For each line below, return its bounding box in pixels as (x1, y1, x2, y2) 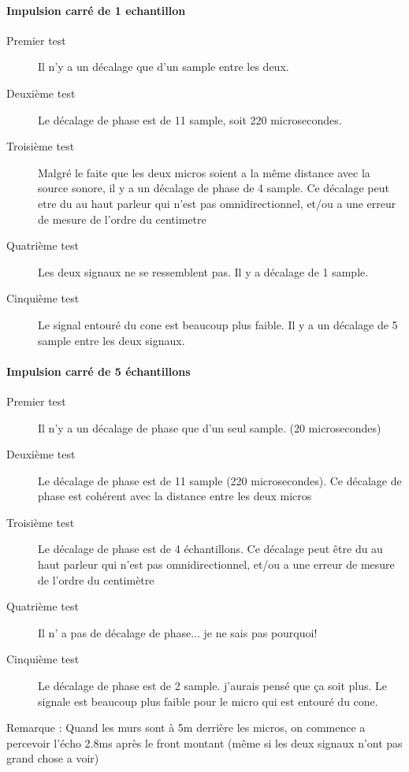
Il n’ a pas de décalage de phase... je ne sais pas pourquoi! (38, 624, 318, 640)
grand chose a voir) (6, 750, 99, 766)
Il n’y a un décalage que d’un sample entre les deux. (38, 58, 289, 75)
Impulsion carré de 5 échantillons (6, 362, 191, 379)
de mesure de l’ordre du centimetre (38, 210, 206, 227)
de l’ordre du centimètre (38, 571, 154, 588)
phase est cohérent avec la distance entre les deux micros (38, 488, 312, 504)
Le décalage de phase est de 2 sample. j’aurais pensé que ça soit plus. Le (38, 677, 388, 694)
